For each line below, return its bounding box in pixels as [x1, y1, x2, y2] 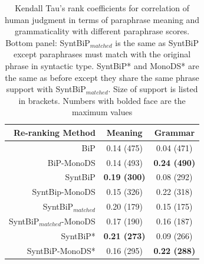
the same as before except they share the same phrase [5, 71, 199, 83]
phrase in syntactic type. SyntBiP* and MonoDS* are [5, 59, 199, 71]
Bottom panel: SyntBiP [5, 36, 90, 48]
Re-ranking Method [13, 126, 96, 138]
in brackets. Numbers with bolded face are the [18, 94, 186, 106]
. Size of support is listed [108, 83, 198, 95]
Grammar [154, 126, 195, 138]
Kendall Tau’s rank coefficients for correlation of [15, 2, 190, 14]
